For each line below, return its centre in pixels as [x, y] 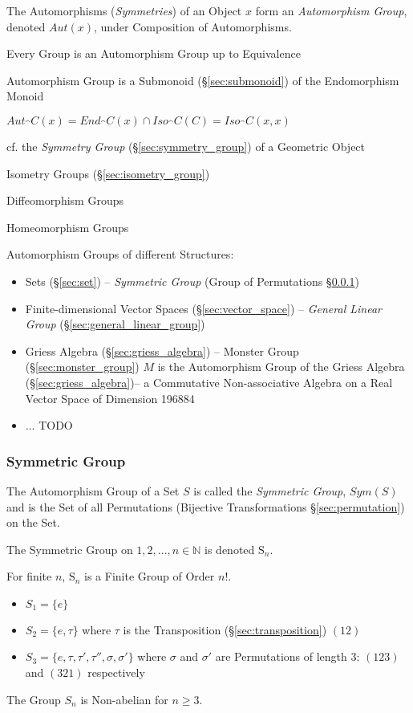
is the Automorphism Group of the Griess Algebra [281, 367]
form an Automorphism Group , [331, 10]
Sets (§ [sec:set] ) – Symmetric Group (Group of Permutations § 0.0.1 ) [192, 281]
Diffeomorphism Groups [65, 200]
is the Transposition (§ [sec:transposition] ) [225, 629]
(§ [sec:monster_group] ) [82, 367]
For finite [29, 576]
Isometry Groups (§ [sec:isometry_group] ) [108, 173]
